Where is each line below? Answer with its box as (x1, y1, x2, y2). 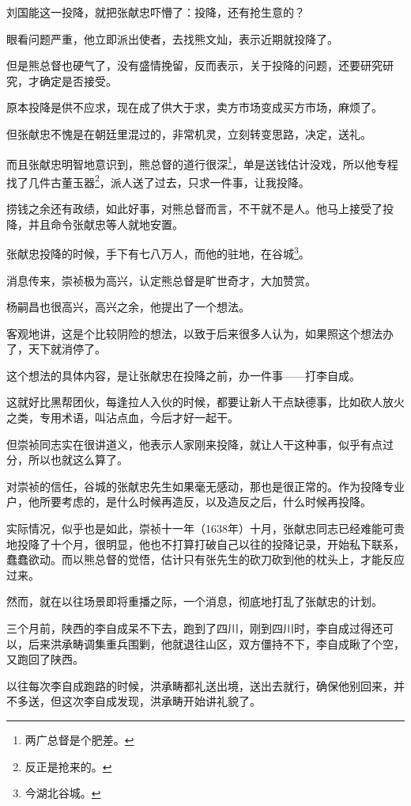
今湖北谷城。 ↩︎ (25, 785, 101, 801)
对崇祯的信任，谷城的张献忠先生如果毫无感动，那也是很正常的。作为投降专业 (6, 477, 405, 494)
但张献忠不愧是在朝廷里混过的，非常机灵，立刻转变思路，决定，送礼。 (6, 125, 371, 142)
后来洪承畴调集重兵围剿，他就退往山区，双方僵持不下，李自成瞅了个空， (28, 635, 405, 652)
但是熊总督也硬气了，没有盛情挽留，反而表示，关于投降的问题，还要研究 (6, 57, 383, 74)
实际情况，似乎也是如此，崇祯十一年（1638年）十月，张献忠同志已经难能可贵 (6, 520, 405, 537)
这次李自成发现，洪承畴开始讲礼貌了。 (61, 693, 261, 709)
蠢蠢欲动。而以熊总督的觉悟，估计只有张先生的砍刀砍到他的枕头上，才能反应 (6, 551, 405, 568)
